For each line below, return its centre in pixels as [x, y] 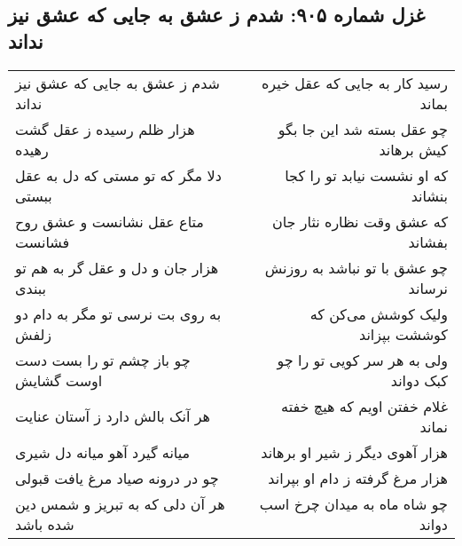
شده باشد [45, 524]
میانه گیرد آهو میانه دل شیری [103, 452]
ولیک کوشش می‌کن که [379, 313]
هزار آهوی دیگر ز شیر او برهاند [354, 452]
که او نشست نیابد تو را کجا [366, 175]
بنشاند [429, 195]
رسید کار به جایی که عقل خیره [354, 83]
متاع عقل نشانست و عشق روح [110, 221]
